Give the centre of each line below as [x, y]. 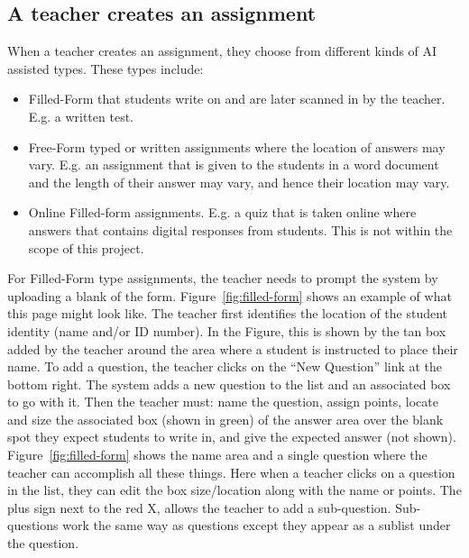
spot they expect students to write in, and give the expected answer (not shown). [232, 437]
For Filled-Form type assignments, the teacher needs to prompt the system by [223, 278]
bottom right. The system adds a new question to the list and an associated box [229, 384]
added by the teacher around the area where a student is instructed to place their [233, 348]
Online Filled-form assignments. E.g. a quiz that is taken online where [222, 212]
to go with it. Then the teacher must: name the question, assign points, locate [223, 402]
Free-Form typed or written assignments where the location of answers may [237, 146]
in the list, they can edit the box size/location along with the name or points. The [234, 490]
